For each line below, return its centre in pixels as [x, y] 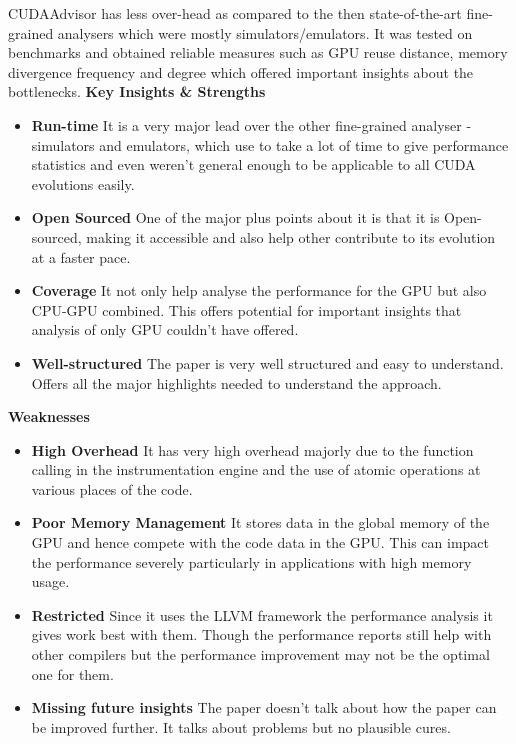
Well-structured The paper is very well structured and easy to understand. [267, 362]
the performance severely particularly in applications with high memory [251, 561]
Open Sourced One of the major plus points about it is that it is [235, 217]
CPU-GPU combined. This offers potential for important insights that [246, 309]
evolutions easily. [83, 183]
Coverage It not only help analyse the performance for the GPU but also [259, 290]
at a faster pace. [81, 256]
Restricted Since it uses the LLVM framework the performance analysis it [262, 614]
